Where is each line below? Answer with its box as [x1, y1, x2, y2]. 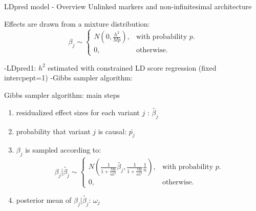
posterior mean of [16, 194, 72, 205]
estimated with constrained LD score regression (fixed [48, 62, 217, 73]
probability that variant [16, 125, 91, 136]
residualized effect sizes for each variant [16, 107, 140, 117]
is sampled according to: [25, 144, 101, 155]
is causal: [98, 125, 127, 136]
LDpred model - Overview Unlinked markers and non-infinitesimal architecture [4, 1, 252, 11]
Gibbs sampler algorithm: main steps [4, 89, 120, 100]
